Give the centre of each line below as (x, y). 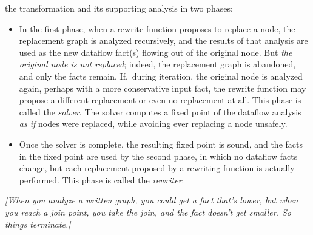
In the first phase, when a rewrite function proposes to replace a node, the (157, 28)
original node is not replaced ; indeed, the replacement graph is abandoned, (157, 64)
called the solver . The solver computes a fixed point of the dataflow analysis (160, 111)
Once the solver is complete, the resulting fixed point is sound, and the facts (161, 144)
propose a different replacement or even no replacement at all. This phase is (160, 100)
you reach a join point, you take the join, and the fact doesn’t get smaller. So (148, 212)
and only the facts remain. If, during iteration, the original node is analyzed (161, 76)
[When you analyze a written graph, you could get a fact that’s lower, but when (152, 200)
